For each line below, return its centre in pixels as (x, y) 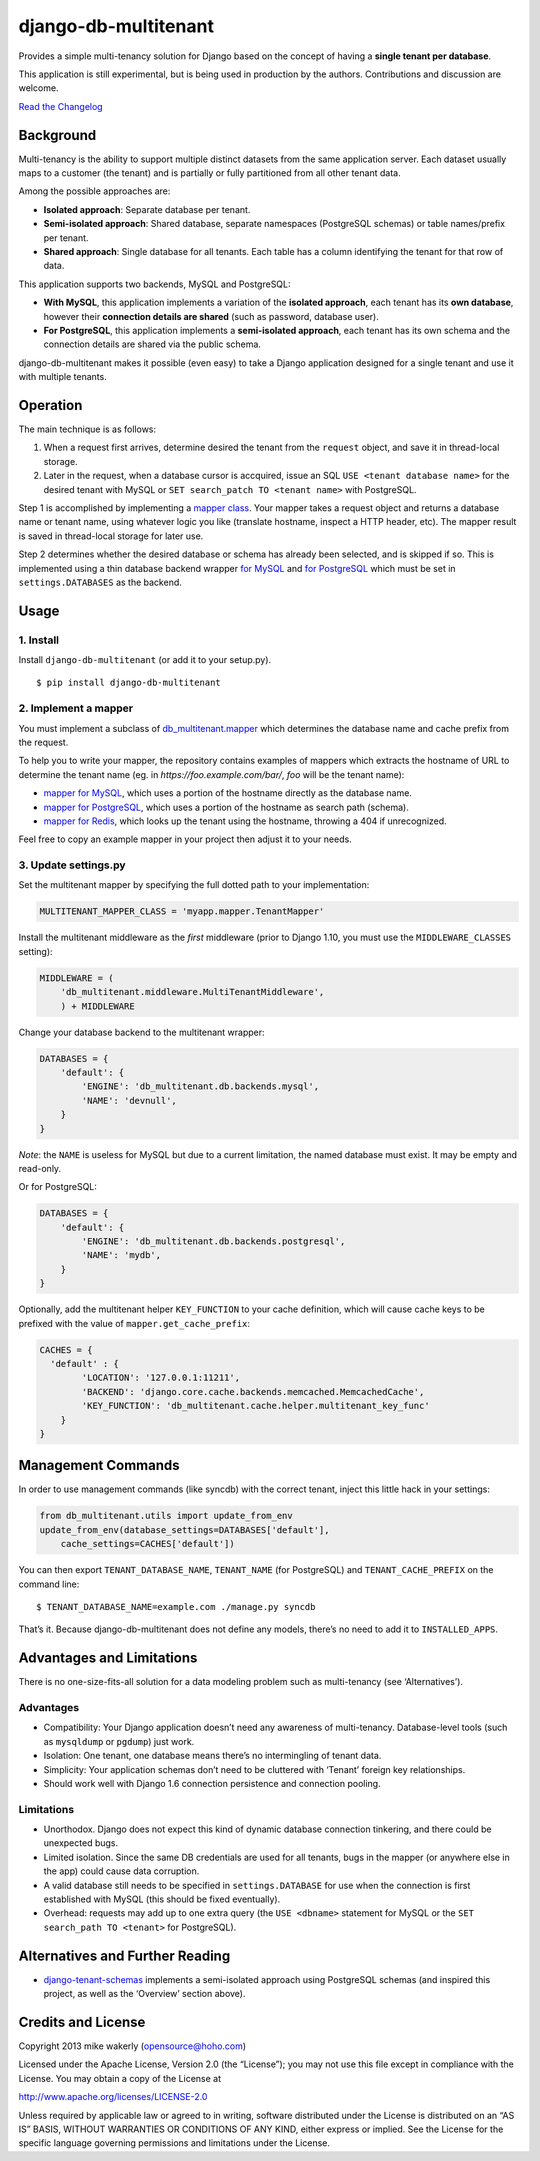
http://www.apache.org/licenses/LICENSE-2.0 (113, 2097)
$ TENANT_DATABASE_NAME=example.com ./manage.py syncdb (176, 1606)
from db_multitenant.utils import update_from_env (166, 1516)
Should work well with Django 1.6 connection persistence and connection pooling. (212, 1783)
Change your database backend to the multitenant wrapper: (141, 1032)
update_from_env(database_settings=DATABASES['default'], (184, 1529)
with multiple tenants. (62, 377)
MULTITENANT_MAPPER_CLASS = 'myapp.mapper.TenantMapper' (182, 911)
